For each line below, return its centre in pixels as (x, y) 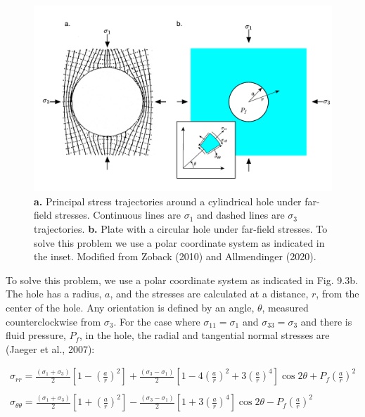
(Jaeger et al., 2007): (50, 348)
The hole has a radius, (54, 294)
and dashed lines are (241, 215)
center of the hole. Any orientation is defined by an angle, (130, 307)
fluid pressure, (36, 335)
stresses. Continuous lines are (118, 215)
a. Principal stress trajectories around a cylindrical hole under (168, 201)
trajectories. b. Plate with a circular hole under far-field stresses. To (181, 228)
